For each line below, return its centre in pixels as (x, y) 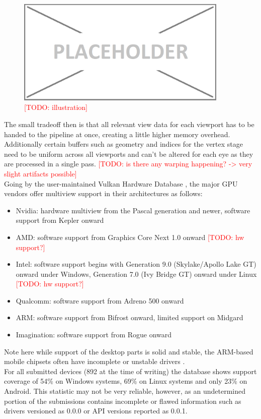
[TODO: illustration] (56, 107)
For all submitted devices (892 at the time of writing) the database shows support (130, 371)
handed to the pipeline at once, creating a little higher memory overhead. (117, 134)
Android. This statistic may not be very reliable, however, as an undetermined (125, 391)
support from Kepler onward (60, 220)
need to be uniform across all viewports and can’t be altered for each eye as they (129, 154)
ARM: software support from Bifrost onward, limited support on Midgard (129, 317)
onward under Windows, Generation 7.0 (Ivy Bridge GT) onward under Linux (136, 274)
